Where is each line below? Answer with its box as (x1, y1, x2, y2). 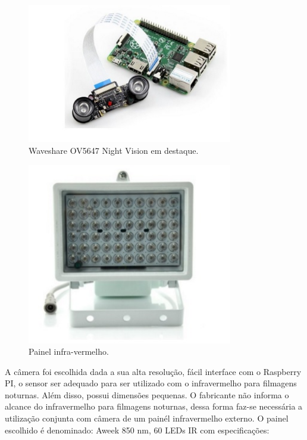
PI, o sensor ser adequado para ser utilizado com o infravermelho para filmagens (5, 377, 297, 389)
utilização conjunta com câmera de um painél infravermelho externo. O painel (5, 412, 289, 424)
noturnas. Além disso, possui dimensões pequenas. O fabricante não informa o (5, 388, 289, 401)
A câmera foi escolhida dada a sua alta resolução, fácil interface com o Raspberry (5, 365, 302, 377)
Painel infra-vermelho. (29, 345, 109, 358)
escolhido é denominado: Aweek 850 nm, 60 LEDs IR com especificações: (5, 423, 270, 436)
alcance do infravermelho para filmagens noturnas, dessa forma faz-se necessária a (5, 400, 303, 413)
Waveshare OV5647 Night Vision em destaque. (29, 144, 199, 156)
